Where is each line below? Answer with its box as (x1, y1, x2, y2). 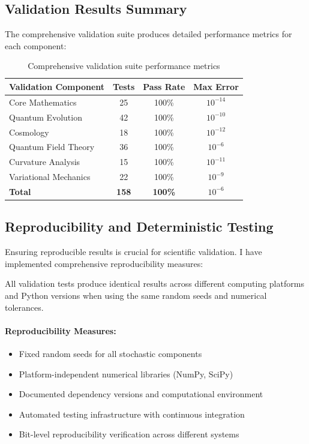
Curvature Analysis (9, 155, 80, 168)
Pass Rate (143, 80, 185, 92)
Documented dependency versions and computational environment (19, 388, 263, 400)
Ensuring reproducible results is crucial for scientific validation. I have (5, 245, 262, 258)
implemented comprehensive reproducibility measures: (5, 257, 203, 269)
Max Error (193, 80, 239, 92)
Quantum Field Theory (9, 140, 95, 153)
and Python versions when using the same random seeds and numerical (5, 289, 267, 301)
